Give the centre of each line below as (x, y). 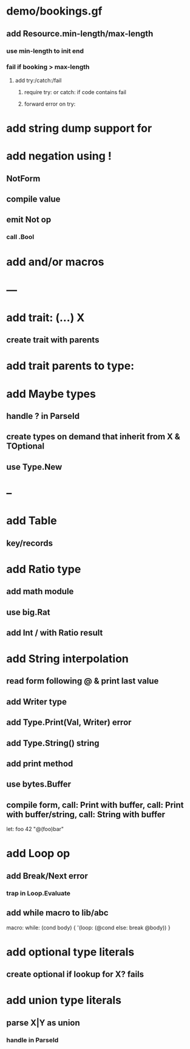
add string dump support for (79, 128)
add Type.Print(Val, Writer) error (69, 723)
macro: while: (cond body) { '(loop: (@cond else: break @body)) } (89, 928)
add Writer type (37, 701)
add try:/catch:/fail (38, 80)
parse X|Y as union (43, 1023)
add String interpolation (68, 659)
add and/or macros (55, 262)
